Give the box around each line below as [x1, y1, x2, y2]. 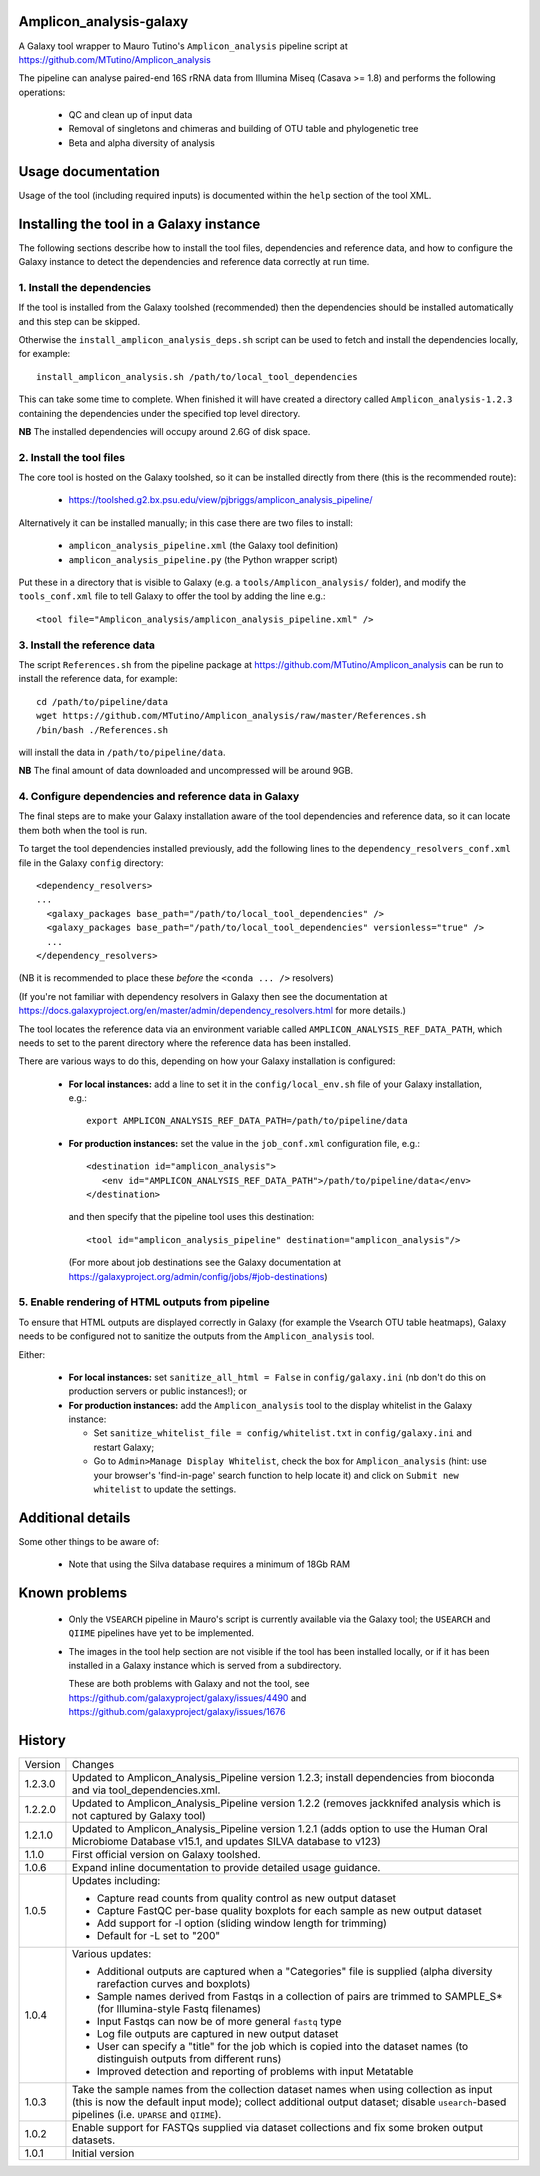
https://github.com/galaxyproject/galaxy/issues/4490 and [68, 1691, 307, 1704]
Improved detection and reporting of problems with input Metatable [96, 2064, 414, 2078]
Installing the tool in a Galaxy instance [18, 215, 261, 232]
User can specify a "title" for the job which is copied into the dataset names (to [96, 2039, 469, 2053]
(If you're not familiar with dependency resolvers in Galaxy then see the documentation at [18, 990, 388, 1002]
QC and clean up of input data [68, 109, 193, 121]
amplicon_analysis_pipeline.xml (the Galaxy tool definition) [68, 540, 339, 552]
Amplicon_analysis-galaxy [18, 13, 189, 30]
